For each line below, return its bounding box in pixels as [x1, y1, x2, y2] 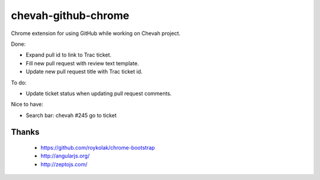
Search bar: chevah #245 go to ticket [25, 112, 117, 119]
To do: [11, 79, 27, 86]
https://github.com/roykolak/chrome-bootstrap [40, 144, 155, 151]
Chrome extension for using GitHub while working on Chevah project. [11, 30, 181, 37]
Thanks [11, 127, 40, 137]
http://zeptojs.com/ [40, 160, 88, 168]
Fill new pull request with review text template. [25, 59, 139, 67]
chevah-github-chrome [11, 9, 130, 22]
